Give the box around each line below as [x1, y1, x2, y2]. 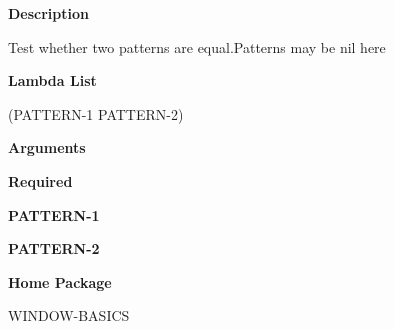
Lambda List [8, 70, 97, 91]
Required [8, 170, 73, 191]
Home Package [8, 271, 112, 292]
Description [8, 3, 90, 23]
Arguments [8, 137, 86, 158]
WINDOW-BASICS [8, 305, 130, 326]
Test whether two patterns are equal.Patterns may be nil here [8, 36, 386, 57]
